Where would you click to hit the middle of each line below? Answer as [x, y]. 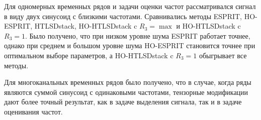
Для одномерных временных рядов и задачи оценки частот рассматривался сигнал [130, 6]
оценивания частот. [33, 111]
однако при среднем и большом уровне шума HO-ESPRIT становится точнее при [130, 45]
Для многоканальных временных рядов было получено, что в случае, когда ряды [128, 82]
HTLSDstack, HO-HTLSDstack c [86, 26]
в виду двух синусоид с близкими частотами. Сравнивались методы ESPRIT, [123, 16]
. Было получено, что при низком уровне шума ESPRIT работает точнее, [138, 35]
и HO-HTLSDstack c [208, 26]
